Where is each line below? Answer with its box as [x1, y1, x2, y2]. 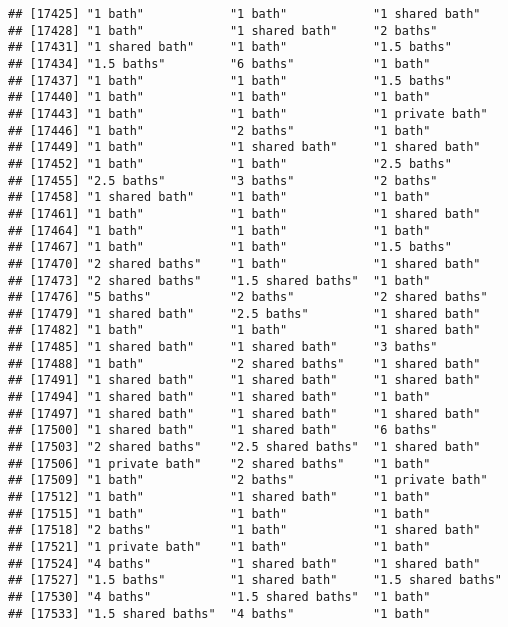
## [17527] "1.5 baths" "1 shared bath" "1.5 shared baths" [8, 573, 502, 588]
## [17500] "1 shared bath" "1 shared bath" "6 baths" [8, 423, 438, 438]
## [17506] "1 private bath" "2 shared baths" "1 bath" [8, 456, 431, 471]
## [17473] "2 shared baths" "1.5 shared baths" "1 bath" [8, 273, 431, 288]
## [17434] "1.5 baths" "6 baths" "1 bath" [8, 56, 431, 71]
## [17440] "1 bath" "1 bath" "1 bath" [8, 90, 431, 105]
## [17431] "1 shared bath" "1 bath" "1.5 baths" [8, 40, 452, 55]
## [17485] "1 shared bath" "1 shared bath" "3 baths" [8, 340, 438, 355]
